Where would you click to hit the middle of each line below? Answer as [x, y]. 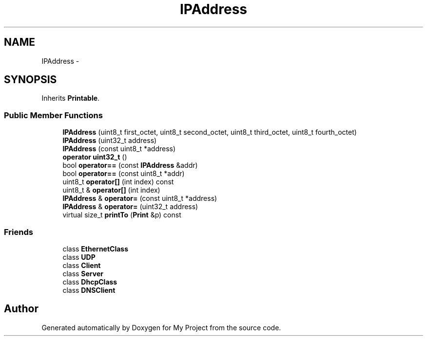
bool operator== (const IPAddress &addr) [130, 165]
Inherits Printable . [71, 98]
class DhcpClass [90, 282]
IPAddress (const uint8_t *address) [119, 149]
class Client [82, 265]
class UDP [79, 257]
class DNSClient [89, 290]
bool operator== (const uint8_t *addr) [124, 174]
